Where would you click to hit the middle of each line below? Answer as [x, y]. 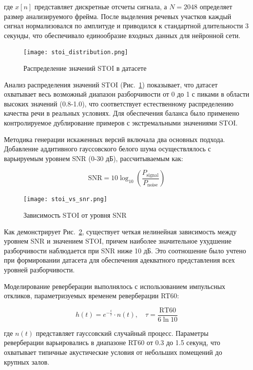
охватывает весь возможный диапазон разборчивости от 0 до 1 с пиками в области [127, 94]
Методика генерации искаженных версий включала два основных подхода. [115, 139]
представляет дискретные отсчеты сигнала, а [101, 6]
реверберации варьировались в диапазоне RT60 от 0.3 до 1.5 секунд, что [112, 342]
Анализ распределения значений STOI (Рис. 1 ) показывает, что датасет [111, 84]
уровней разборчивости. [39, 269]
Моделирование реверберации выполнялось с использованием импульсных [115, 286]
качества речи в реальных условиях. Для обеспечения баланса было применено [122, 113]
